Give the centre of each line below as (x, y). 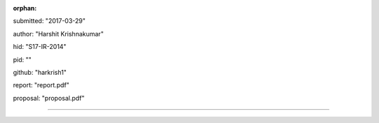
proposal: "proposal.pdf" (49, 98)
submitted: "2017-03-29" (49, 21)
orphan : (25, 8)
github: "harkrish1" (40, 72)
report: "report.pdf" (41, 85)
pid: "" (22, 59)
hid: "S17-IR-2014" (40, 47)
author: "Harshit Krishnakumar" (59, 34)
